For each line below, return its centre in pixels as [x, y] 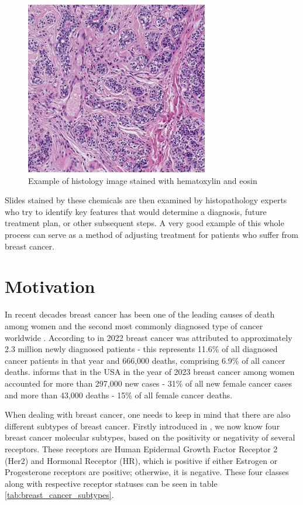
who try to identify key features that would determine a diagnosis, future [136, 211]
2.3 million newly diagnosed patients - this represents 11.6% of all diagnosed [141, 349]
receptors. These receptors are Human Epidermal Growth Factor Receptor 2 [141, 448]
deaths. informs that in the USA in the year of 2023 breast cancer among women [150, 372]
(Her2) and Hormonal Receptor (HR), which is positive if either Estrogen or [141, 460]
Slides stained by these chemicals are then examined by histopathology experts [146, 200]
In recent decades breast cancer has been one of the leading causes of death [140, 314]
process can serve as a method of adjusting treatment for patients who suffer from [152, 235]
